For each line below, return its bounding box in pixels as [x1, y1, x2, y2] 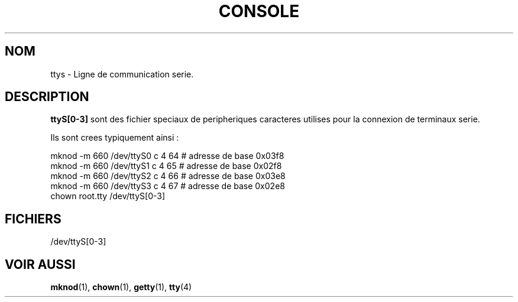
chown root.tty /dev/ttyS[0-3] [50, 191, 166, 202]
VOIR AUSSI [5, 256, 76, 272]
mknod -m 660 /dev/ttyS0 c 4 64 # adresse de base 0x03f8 [50, 151, 284, 161]
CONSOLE [218, 1, 300, 21]
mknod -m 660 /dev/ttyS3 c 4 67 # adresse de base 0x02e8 [50, 181, 285, 191]
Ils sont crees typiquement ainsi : [50, 132, 179, 143]
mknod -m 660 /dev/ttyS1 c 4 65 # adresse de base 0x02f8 [50, 161, 282, 171]
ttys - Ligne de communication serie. [50, 69, 194, 79]
